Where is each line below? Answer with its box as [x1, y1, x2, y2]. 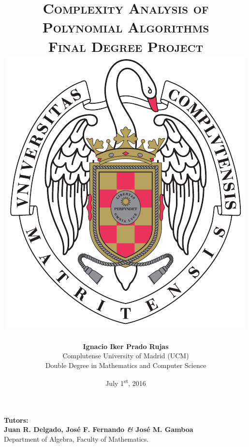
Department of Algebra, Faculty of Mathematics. [4, 433, 149, 444]
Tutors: [4, 415, 29, 425]
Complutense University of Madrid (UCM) [62, 351, 189, 361]
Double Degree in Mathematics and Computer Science [45, 360, 206, 370]
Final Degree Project [48, 36, 204, 56]
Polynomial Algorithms [42, 17, 209, 37]
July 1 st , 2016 [105, 377, 146, 388]
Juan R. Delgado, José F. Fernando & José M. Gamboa [4, 424, 193, 434]
